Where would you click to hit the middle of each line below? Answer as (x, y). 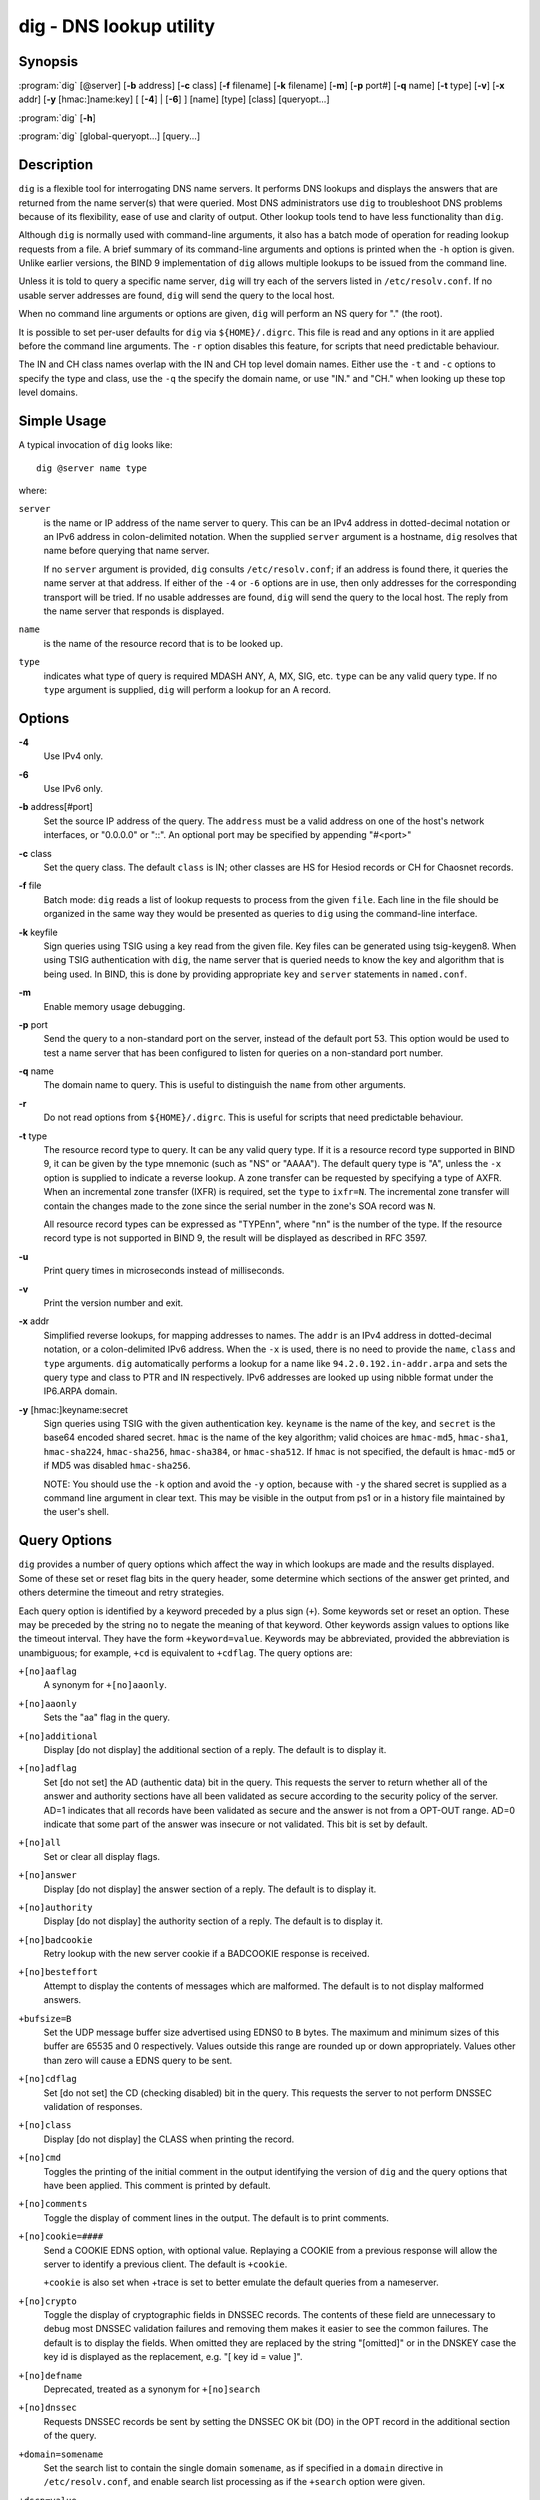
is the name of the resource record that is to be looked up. (163, 643)
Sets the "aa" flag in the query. (106, 1717)
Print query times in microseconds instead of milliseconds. (164, 1271)
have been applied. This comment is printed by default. (157, 2185)
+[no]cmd (40, 2158)
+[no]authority (56, 1907)
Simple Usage (62, 421)
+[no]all (40, 1843)
